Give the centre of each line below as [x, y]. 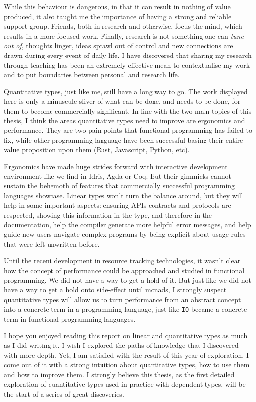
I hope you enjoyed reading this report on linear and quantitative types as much [126, 335]
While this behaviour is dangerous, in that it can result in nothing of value [117, 6]
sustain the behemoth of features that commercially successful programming [120, 186]
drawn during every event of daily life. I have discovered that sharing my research [128, 55]
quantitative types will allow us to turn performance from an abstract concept [123, 299]
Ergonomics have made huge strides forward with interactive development [116, 166]
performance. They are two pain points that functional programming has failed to [128, 130]
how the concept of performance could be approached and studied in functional [124, 270]
